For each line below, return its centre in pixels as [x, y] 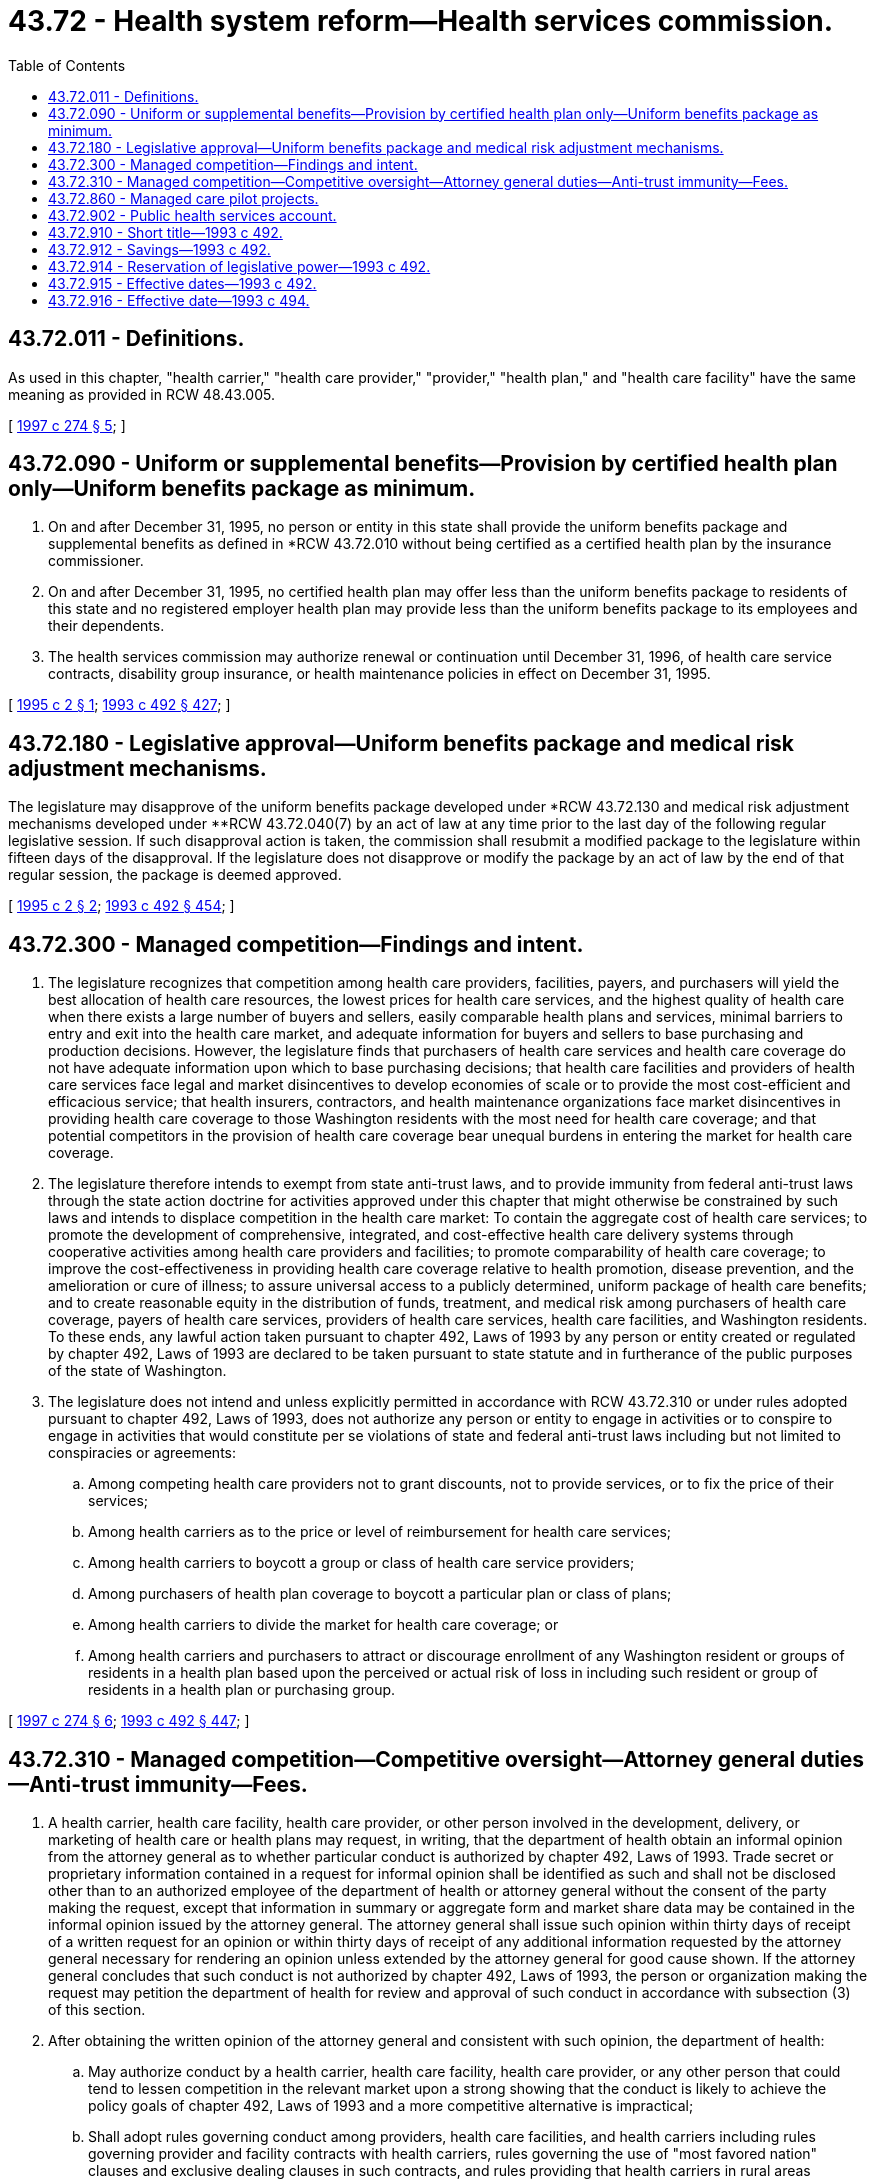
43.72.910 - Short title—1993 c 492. [165, 232]
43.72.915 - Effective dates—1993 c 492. [182, 283]
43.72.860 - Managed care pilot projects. [183, 198]
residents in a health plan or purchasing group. [242, 1690]
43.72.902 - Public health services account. [192, 215]
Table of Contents [67, 65]
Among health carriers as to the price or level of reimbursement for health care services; [380, 1532]
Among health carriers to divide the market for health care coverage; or [323, 1625]
